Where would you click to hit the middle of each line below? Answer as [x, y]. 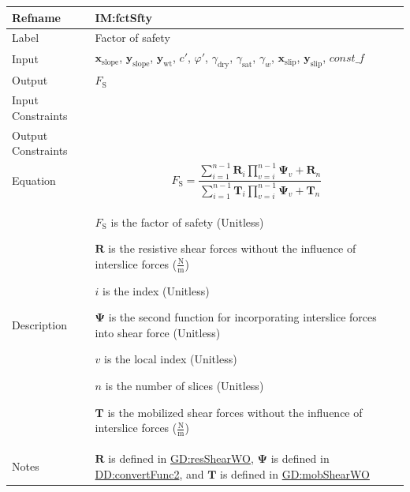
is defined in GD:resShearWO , [181, 458]
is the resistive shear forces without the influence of [232, 248]
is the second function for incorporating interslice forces [242, 317]
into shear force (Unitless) [158, 332]
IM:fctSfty [123, 17]
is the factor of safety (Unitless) [187, 222]
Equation [34, 180]
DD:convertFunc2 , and [149, 473]
